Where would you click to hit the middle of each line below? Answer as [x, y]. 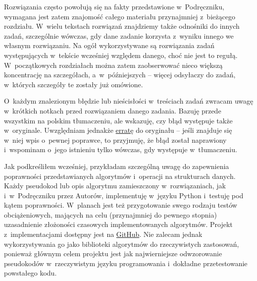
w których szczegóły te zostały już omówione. [74, 84]
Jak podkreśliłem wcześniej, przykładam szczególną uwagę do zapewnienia [117, 166]
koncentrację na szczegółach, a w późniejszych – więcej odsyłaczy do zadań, [120, 75]
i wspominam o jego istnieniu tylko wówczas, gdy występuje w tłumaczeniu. [121, 149]
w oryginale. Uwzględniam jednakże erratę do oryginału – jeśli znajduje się [118, 130]
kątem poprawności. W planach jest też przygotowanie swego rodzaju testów [121, 205]
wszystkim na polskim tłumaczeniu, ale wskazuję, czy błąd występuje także [118, 120]
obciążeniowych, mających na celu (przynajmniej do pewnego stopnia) [110, 214]
